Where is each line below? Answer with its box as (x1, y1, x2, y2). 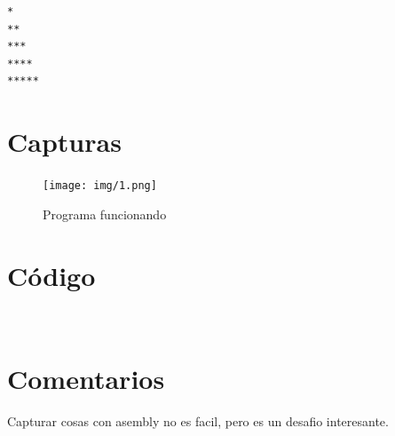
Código (7, 257, 96, 293)
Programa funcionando (43, 204, 167, 223)
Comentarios (7, 361, 165, 397)
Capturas (7, 123, 122, 160)
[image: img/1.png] (43, 179, 157, 193)
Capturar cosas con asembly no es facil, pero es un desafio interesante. (7, 412, 389, 431)
